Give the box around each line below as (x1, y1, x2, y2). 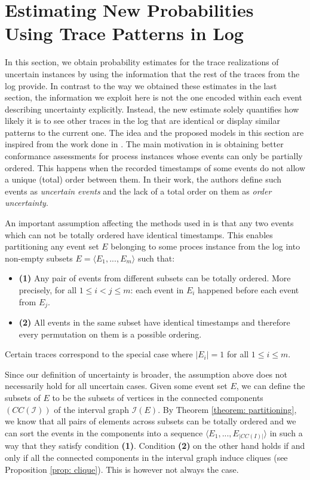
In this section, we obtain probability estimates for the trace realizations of (5, 56, 279, 68)
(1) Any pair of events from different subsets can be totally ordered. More (19, 272, 291, 284)
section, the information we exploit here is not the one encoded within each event (5, 91, 302, 104)
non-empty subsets (5, 251, 73, 264)
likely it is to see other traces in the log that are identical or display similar (5, 114, 280, 127)
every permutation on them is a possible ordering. (19, 327, 202, 340)
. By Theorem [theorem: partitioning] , (158, 403, 297, 415)
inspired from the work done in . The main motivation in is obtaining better (5, 138, 284, 150)
